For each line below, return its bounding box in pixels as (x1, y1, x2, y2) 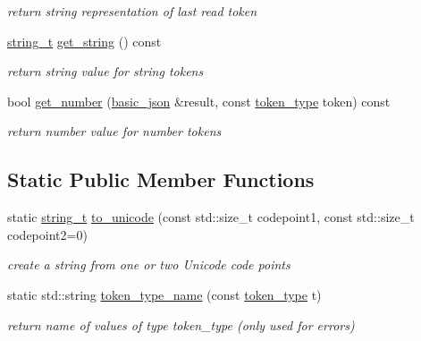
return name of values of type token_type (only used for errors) (7, 315, 355, 334)
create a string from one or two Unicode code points (7, 255, 290, 274)
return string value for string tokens (7, 62, 204, 81)
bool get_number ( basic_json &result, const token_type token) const (7, 91, 391, 110)
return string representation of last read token (7, 2, 257, 20)
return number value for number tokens (7, 122, 222, 141)
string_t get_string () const (7, 31, 162, 50)
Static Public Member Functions (7, 166, 315, 193)
